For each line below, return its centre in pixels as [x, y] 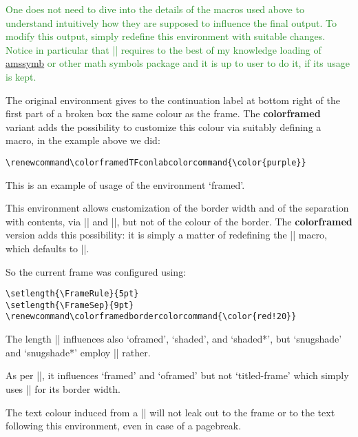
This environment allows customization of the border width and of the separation [177, 208]
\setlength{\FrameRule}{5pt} [72, 294]
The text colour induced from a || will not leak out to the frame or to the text [170, 412]
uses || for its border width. [63, 388]
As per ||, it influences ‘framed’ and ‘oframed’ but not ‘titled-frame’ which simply [177, 375]
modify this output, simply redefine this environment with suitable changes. [166, 36]
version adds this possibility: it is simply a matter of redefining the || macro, [166, 235]
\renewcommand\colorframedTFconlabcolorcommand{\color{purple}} [156, 162]
